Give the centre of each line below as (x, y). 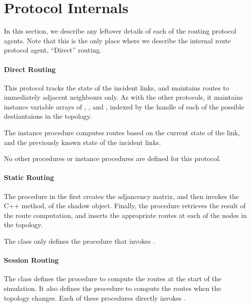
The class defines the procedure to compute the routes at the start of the (113, 279)
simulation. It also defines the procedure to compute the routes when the (113, 288)
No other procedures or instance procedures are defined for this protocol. (112, 158)
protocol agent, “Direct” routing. (53, 50)
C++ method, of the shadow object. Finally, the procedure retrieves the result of (125, 206)
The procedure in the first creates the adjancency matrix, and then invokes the (122, 196)
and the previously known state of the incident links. (82, 142)
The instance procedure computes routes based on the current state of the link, (122, 133)
